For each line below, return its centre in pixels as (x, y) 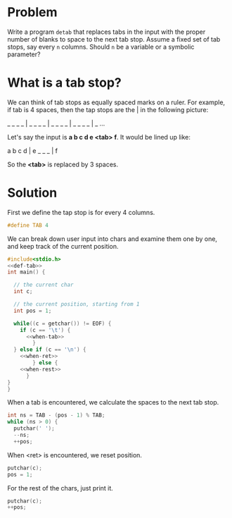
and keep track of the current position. (63, 246)
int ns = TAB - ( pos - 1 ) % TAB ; (56, 415)
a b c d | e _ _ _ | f (33, 150)
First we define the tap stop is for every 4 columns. (81, 212)
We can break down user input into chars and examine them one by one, (112, 239)
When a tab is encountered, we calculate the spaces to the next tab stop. (113, 402)
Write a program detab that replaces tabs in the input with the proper (107, 32)
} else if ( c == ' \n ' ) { (50, 350)
